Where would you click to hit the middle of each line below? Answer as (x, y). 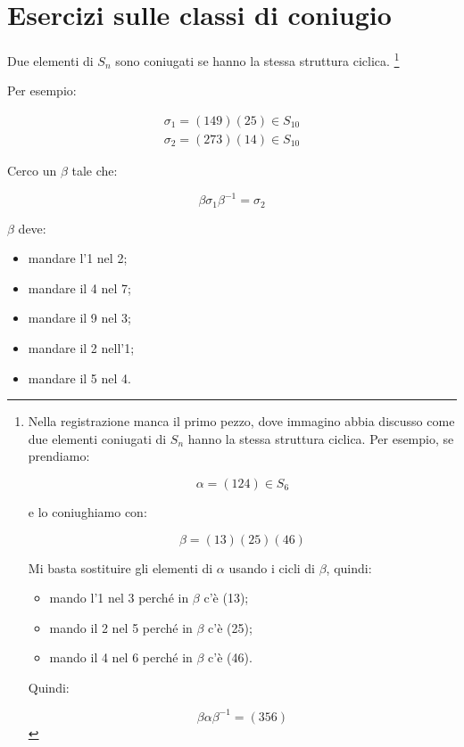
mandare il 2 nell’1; (81, 347)
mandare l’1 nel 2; (78, 258)
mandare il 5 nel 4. (79, 378)
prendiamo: (59, 456)
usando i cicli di (272, 567)
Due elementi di (50, 60)
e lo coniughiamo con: (87, 511)
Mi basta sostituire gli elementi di (120, 567)
